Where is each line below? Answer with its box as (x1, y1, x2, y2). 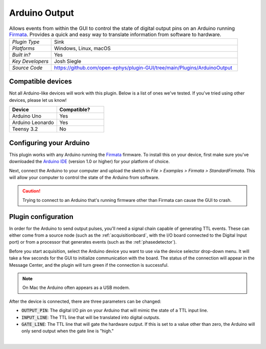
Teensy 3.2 (12, 126, 38, 132)
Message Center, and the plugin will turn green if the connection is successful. (9, 262, 169, 268)
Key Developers (12, 58, 49, 64)
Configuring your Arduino (9, 138, 90, 147)
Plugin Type (12, 38, 40, 45)
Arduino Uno (12, 113, 42, 120)
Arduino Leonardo (12, 119, 54, 126)
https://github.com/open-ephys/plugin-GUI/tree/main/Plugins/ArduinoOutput (54, 64, 233, 71)
